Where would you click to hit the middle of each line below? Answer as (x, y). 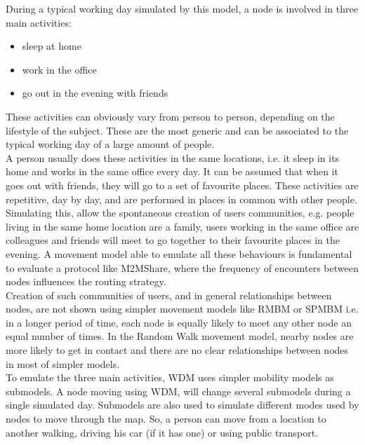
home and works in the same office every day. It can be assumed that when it (172, 171)
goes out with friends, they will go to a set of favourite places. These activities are (182, 185)
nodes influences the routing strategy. (86, 281)
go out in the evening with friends (95, 93)
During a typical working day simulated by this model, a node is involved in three (182, 8)
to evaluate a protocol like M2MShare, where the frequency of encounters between (182, 267)
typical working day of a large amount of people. (110, 144)
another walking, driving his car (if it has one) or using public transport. (162, 432)
